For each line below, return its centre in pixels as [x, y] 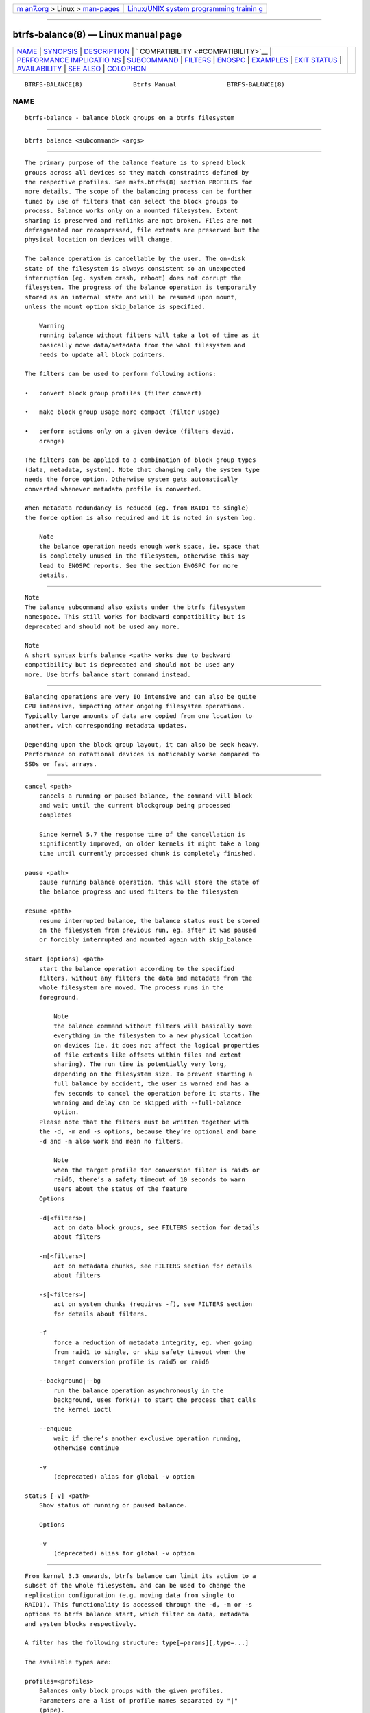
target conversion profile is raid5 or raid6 [131, 1361]
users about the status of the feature [121, 1189]
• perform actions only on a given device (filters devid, [129, 431]
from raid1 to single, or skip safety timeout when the [150, 1352]
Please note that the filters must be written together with [144, 1122]
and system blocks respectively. [81, 1624]
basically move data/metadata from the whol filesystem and [142, 345]
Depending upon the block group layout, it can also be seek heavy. [142, 744]
